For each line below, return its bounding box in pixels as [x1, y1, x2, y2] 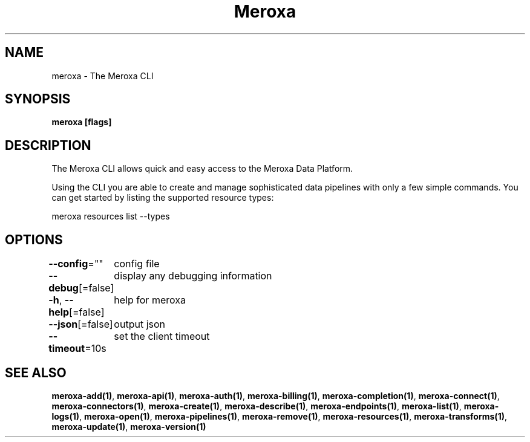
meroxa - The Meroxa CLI [51, 70, 154, 81]
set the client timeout [114, 330, 210, 343]
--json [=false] [48, 318, 113, 331]
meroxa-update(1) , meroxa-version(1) [51, 421, 206, 432]
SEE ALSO [5, 365, 67, 380]
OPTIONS [5, 232, 63, 247]
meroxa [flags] [51, 117, 112, 128]
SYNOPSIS [5, 91, 71, 107]
